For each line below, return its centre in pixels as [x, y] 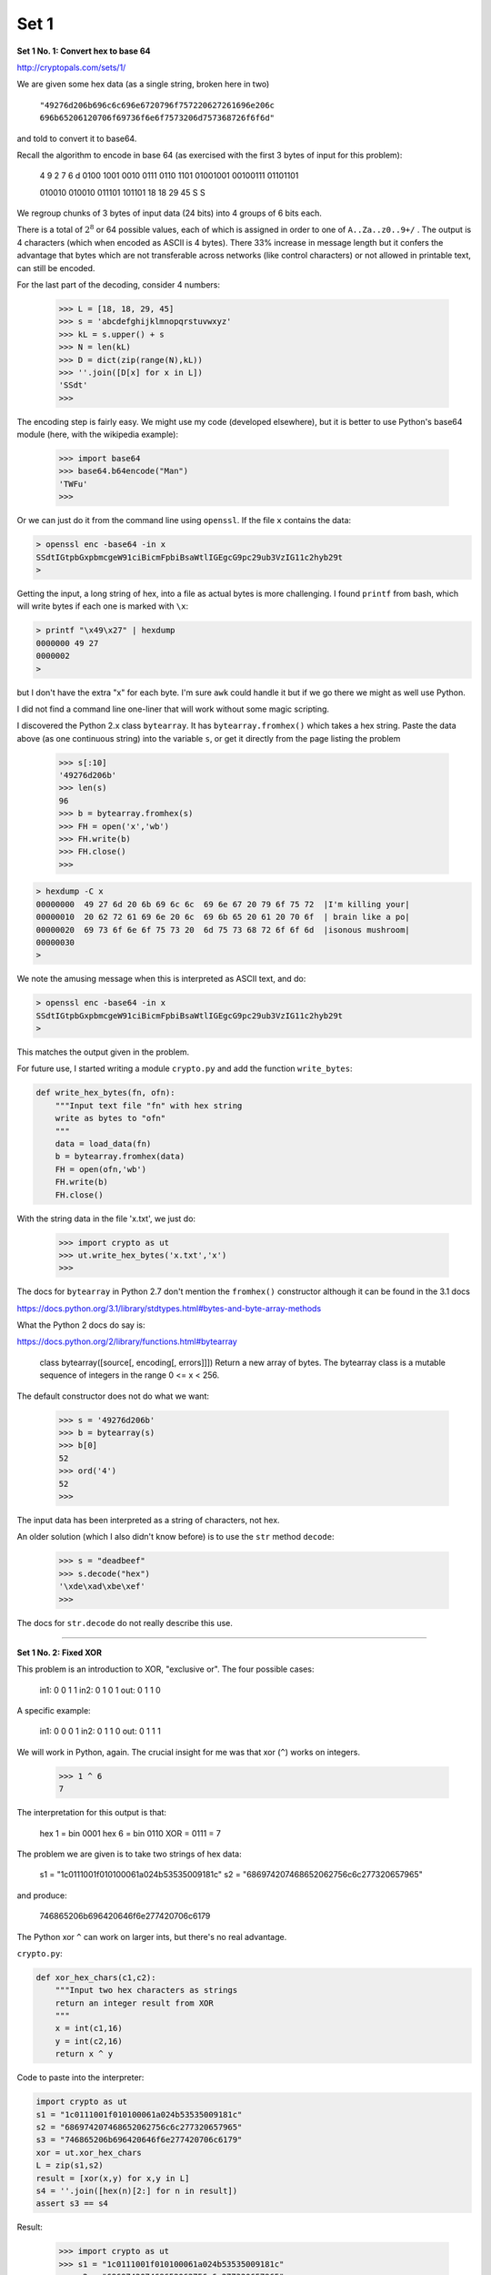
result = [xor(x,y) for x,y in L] [113, 2178]
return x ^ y [84, 2054]
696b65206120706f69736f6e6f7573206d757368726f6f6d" [157, 118]
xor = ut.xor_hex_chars [89, 2153]
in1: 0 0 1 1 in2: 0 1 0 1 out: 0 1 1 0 [100, 1690]
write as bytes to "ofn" [110, 1118]
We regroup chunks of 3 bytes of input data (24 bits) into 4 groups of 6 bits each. [170, 213]
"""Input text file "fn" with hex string [149, 1105]
